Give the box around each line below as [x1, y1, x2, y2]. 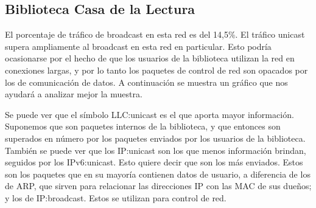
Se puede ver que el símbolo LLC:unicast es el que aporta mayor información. [5, 108, 294, 120]
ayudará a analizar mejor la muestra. [5, 88, 142, 100]
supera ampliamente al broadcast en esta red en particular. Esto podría [5, 40, 272, 52]
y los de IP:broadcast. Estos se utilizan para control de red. [5, 191, 226, 204]
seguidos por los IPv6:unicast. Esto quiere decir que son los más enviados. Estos [5, 156, 303, 168]
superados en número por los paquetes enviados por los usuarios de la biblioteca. [5, 131, 306, 144]
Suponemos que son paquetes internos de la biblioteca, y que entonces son [5, 120, 281, 133]
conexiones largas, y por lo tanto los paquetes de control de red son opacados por [5, 63, 308, 76]
